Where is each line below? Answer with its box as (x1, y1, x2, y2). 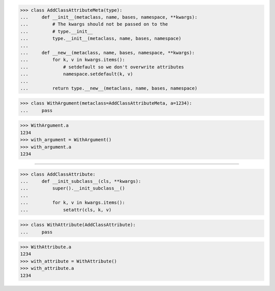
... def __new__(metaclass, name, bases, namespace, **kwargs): (20, 50, 195, 55)
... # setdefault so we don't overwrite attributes (20, 64, 184, 70)
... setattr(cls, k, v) (20, 207, 112, 213)
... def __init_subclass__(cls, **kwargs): (20, 178, 141, 184)
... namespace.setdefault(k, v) (20, 71, 133, 77)
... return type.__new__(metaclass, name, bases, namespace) (20, 85, 198, 91)
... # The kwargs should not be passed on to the (20, 21, 168, 27)
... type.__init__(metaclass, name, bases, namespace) (20, 36, 182, 42)
